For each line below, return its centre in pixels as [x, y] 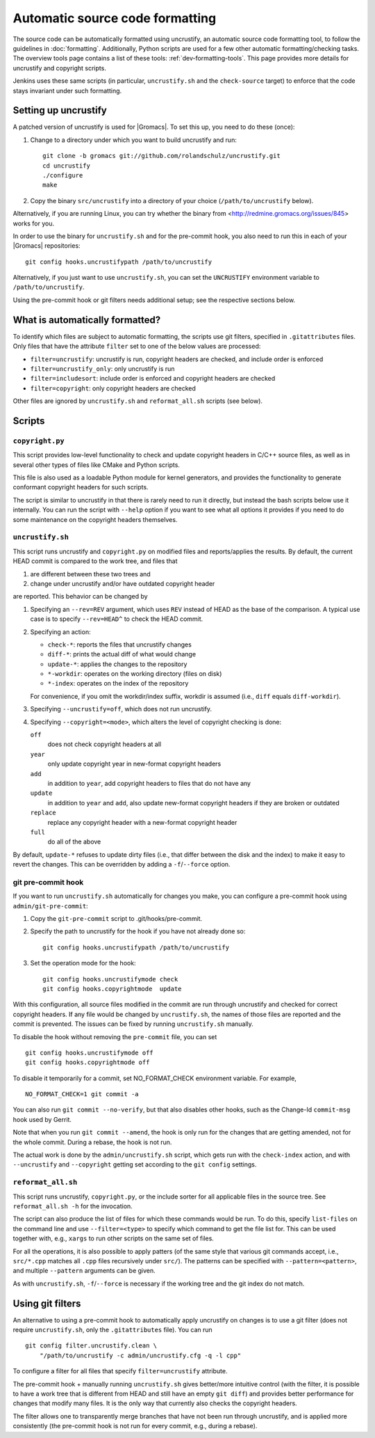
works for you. [34, 223]
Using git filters [47, 1303]
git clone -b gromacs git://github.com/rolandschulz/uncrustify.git [161, 156]
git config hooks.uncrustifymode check [110, 979]
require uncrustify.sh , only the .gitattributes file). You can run [113, 1330]
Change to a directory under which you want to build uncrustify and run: [134, 140]
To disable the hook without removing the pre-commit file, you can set [115, 1036]
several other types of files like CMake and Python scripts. [97, 465]
